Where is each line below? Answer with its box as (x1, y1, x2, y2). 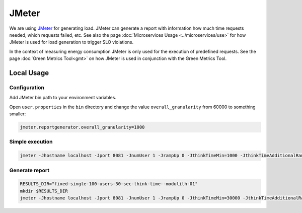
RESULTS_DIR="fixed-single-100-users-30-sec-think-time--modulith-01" (20, 181, 198, 187)
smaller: (9, 111, 26, 117)
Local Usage (9, 68, 49, 77)
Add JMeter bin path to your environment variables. (9, 95, 117, 101)
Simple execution (9, 138, 53, 146)
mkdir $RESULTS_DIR (20, 188, 68, 194)
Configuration (9, 84, 45, 91)
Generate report (9, 167, 50, 174)
